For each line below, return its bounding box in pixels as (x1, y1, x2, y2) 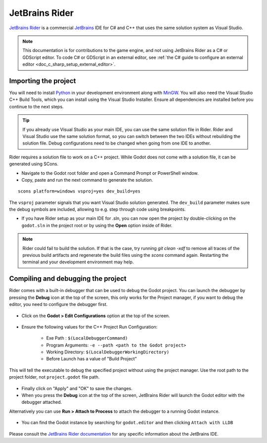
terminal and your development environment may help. (22, 259, 134, 265)
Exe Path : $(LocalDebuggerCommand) (46, 335, 128, 341)
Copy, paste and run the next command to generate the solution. (21, 177, 153, 183)
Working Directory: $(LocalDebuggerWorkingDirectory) (46, 349, 170, 355)
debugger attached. (21, 399, 62, 405)
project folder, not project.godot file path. (9, 374, 100, 380)
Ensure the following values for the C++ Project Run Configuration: (21, 324, 158, 330)
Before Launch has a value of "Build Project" (46, 356, 137, 362)
